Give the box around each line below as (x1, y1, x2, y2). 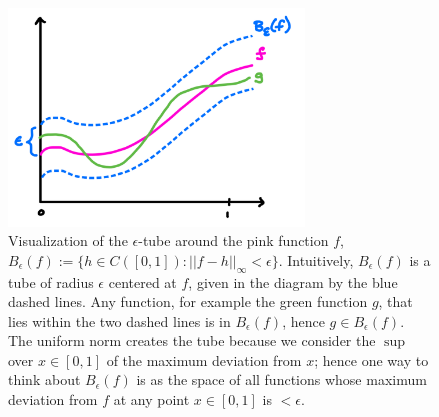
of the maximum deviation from (106, 349, 302, 370)
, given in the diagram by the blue (188, 271, 398, 292)
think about (8, 369, 81, 390)
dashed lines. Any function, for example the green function (8, 291, 368, 312)
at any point (113, 389, 190, 410)
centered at (108, 271, 177, 292)
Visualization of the (8, 230, 128, 251)
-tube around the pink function (138, 230, 329, 251)
